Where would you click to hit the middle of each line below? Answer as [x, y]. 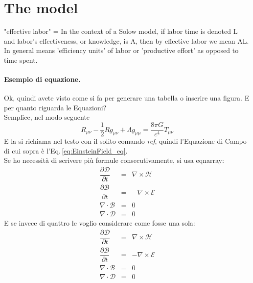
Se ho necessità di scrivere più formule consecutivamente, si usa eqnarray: [114, 160]
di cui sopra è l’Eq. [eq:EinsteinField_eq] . [66, 150]
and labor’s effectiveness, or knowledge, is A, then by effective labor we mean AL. [126, 40]
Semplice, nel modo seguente [47, 117]
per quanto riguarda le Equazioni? [55, 107]
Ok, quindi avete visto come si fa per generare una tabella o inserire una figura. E [127, 98]
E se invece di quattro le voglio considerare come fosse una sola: [100, 223]
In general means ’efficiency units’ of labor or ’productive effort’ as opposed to [121, 50]
